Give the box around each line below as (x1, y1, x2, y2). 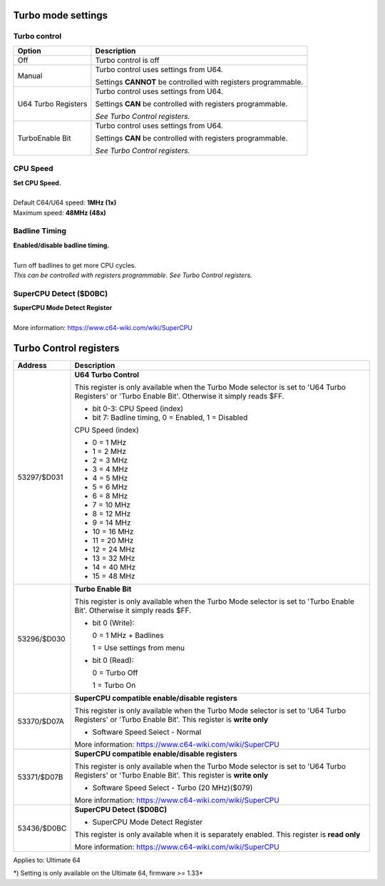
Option (17, 46, 42, 56)
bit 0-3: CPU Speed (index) (92, 403, 184, 413)
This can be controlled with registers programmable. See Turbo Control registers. (13, 271, 252, 279)
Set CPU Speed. (13, 178, 62, 187)
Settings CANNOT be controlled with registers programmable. (95, 77, 304, 87)
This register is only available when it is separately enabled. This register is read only (74, 829, 361, 839)
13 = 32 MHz (92, 553, 135, 563)
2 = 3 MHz (92, 455, 128, 465)
